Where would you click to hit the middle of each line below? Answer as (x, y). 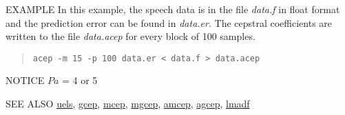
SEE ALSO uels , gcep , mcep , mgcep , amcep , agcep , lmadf (128, 104)
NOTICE (25, 80)
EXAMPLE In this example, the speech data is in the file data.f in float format (173, 9)
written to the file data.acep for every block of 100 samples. (130, 36)
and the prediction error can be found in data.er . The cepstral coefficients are (169, 22)
